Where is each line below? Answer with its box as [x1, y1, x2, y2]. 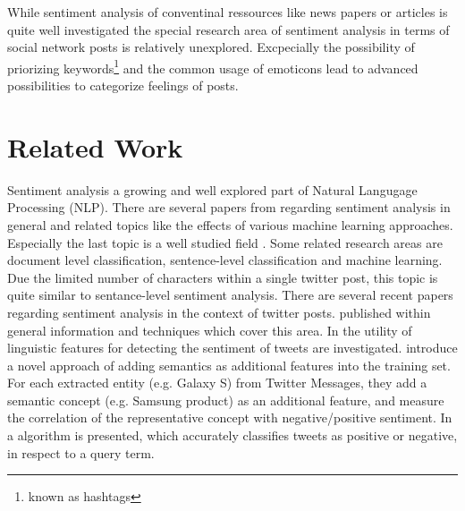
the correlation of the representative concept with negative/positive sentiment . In [7, 408, 452, 427]
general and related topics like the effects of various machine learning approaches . [7, 215, 453, 234]
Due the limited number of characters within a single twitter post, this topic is [7, 268, 438, 286]
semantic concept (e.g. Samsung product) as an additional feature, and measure [7, 390, 444, 409]
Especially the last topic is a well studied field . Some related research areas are [7, 233, 443, 251]
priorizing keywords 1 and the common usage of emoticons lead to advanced [7, 55, 418, 77]
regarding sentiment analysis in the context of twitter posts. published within [7, 302, 431, 321]
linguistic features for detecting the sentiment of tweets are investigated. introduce [7, 338, 458, 357]
